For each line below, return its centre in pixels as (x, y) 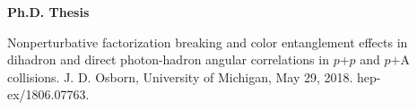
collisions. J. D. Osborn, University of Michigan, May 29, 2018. (180, 76)
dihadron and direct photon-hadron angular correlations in (168, 59)
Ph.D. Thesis (48, 12)
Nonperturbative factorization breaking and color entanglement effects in (208, 42)
